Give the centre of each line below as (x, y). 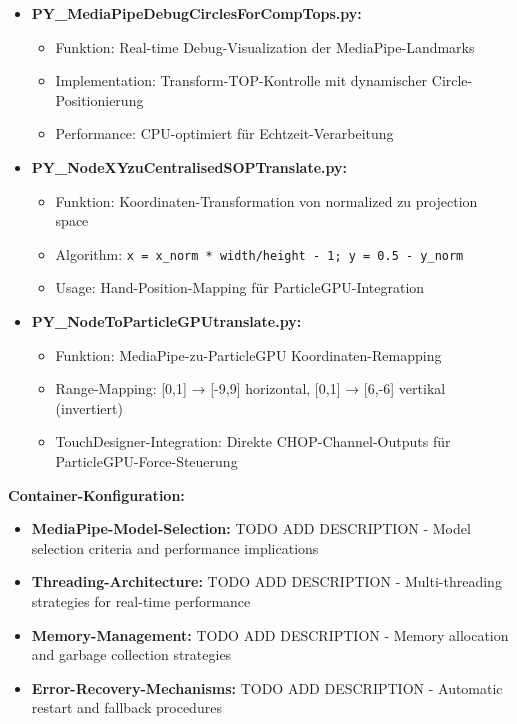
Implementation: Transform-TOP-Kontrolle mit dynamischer (241, 80)
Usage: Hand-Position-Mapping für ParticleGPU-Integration (240, 287)
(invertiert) (89, 407)
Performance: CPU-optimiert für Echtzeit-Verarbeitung (224, 133)
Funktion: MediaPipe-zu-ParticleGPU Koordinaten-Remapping (248, 354)
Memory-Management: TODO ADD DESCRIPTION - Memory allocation (270, 634)
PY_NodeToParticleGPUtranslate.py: (166, 321)
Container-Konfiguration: (96, 494)
